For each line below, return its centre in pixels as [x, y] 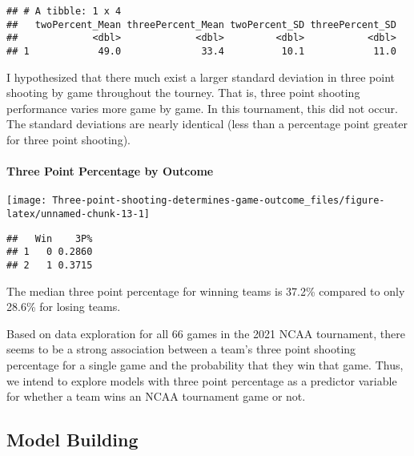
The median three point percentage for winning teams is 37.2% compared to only [206, 291]
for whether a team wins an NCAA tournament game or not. [156, 396]
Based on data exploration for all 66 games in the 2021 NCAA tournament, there [206, 333]
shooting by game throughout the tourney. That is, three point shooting [183, 93]
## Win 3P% [50, 238]
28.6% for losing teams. [64, 307]
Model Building [72, 440]
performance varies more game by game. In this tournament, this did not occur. [202, 108]
